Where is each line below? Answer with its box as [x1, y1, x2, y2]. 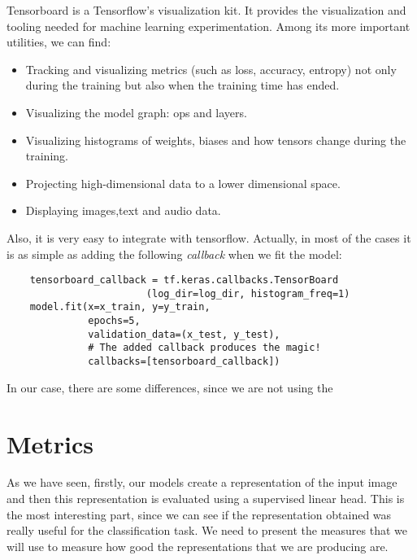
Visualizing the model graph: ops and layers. [25, 103, 247, 120]
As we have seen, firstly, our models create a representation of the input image [7, 474, 397, 491]
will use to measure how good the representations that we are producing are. [7, 537, 389, 554]
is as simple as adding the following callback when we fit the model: [7, 245, 342, 262]
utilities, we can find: [7, 33, 111, 50]
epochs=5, [88, 315, 141, 327]
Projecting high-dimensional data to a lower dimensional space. [25, 174, 341, 191]
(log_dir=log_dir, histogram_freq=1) [146, 287, 350, 300]
